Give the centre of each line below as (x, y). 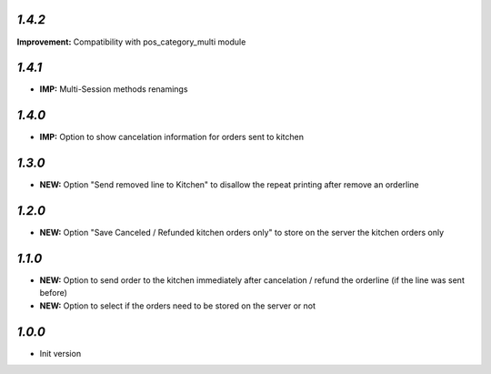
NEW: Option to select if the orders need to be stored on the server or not (177, 306)
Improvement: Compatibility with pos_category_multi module (131, 42)
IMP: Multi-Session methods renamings (114, 89)
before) (54, 293)
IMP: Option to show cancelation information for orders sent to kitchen (172, 137)
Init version (60, 353)
